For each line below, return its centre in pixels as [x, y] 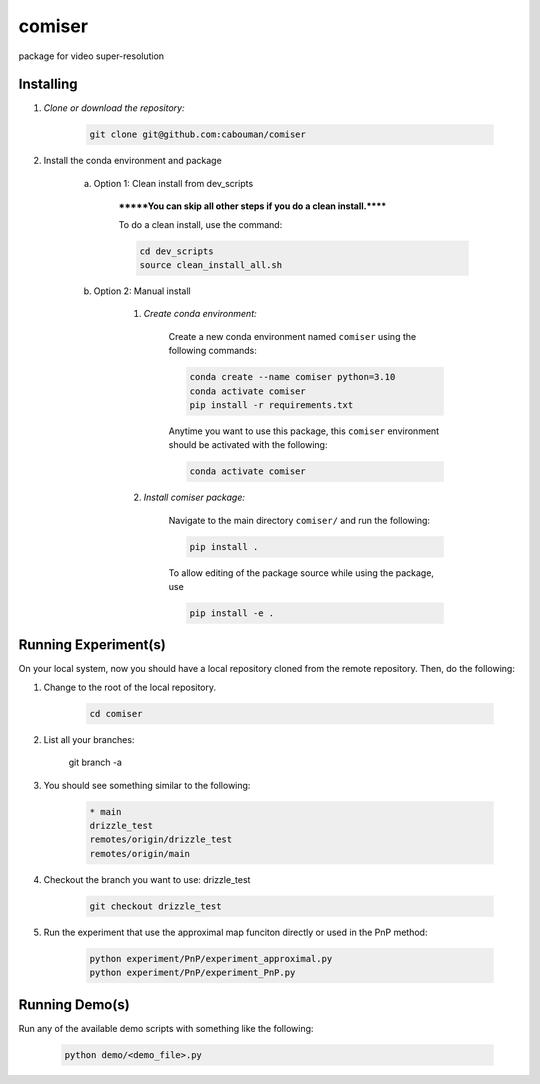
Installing [48, 84]
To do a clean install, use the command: [200, 224]
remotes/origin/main [139, 853]
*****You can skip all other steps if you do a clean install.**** [252, 206]
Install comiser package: [194, 497]
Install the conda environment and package [132, 161]
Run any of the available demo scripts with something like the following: [166, 1028]
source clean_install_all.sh [211, 264]
